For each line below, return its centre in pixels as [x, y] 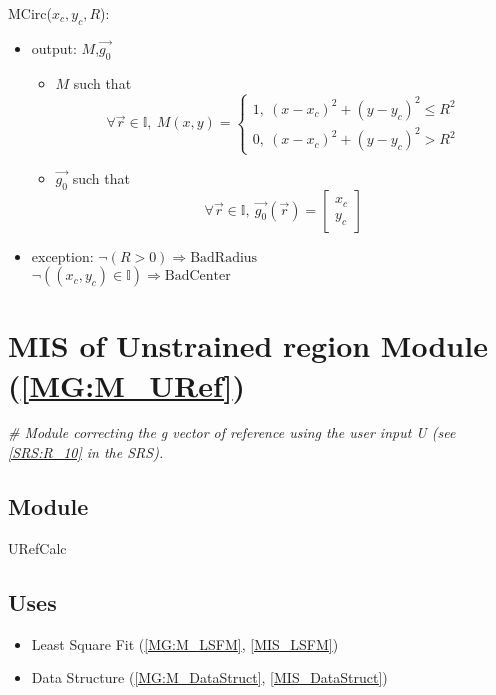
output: [54, 47]
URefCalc [37, 547]
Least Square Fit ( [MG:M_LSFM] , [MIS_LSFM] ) [185, 643]
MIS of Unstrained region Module [248, 345]
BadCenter [197, 276]
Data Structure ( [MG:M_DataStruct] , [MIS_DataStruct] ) [209, 677]
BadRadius [224, 257]
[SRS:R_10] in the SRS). [86, 452]
